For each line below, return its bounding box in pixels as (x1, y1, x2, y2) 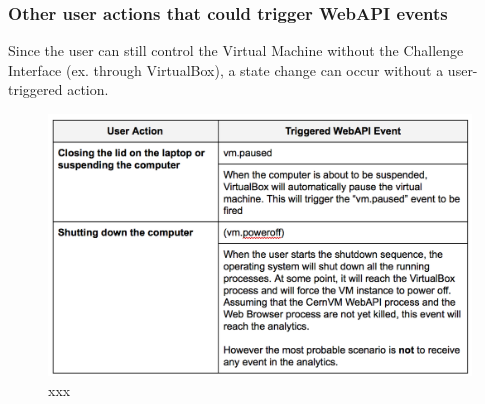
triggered (8, 79, 63, 100)
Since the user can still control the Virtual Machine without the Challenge (8, 40, 464, 61)
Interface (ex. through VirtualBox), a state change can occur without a (8, 59, 444, 80)
